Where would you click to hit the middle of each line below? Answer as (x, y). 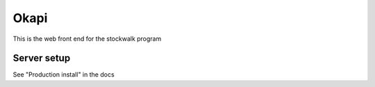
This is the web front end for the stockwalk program (87, 39)
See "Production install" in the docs (64, 75)
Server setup (42, 58)
